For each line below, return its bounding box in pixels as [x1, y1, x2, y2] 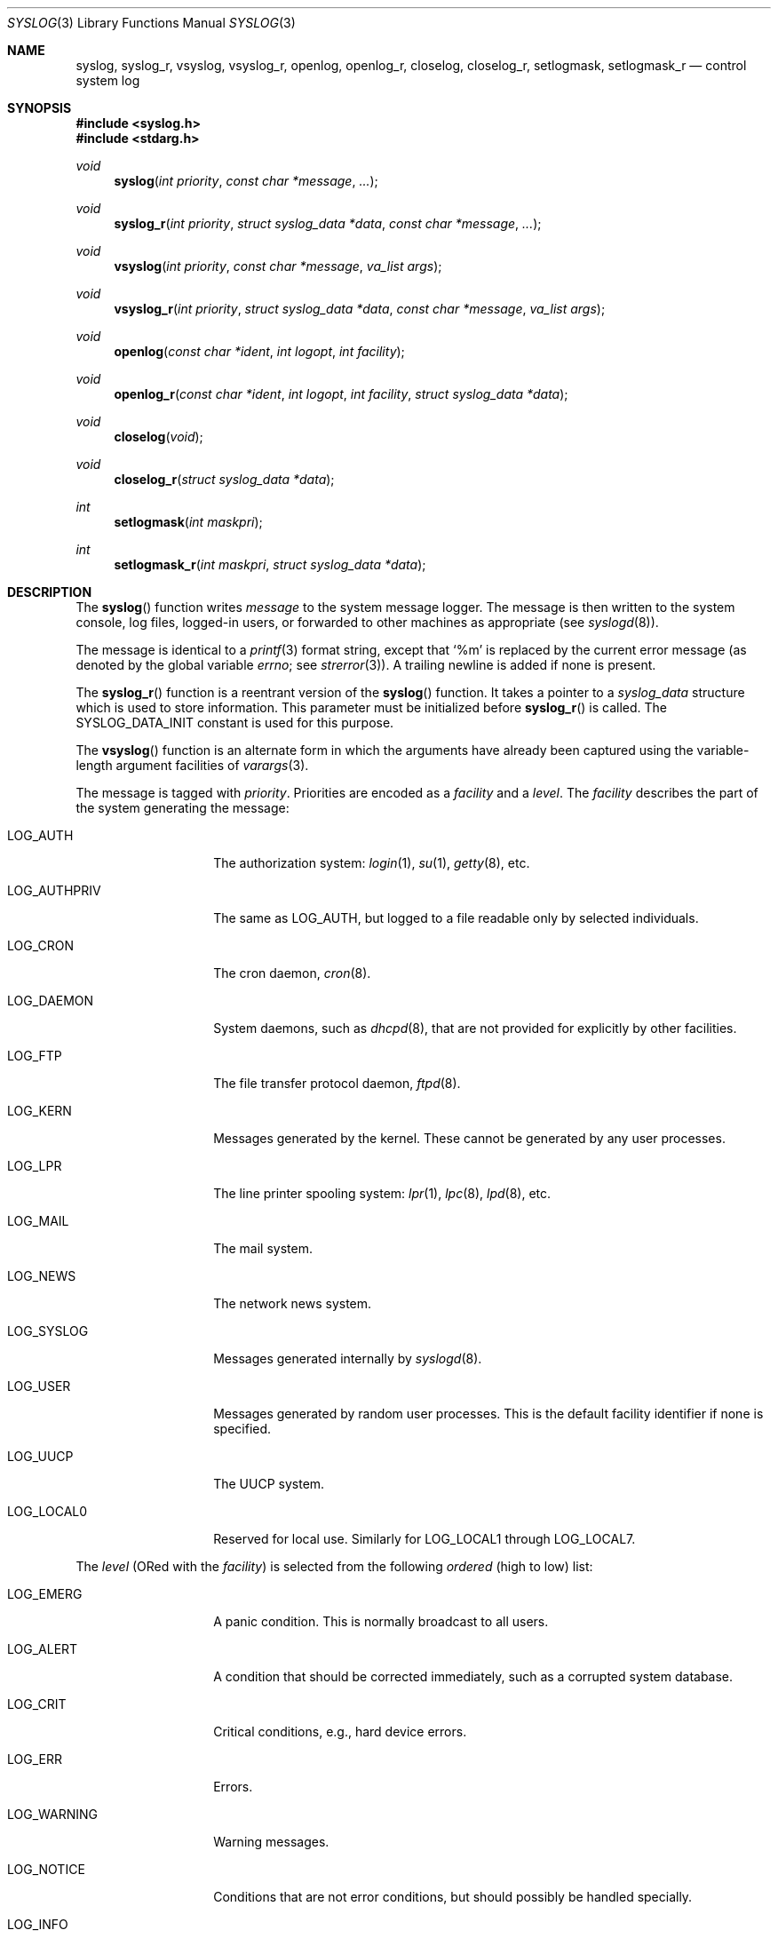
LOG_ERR [7, 1751, 62, 1767]
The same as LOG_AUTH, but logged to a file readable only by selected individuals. [213, 910, 699, 925]
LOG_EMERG [7, 1586, 83, 1601]
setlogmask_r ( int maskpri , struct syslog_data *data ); [114, 557, 426, 572]
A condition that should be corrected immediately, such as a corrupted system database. [213, 1669, 734, 1684]
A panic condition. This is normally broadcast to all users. [213, 1614, 549, 1629]
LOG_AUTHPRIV [7, 883, 101, 898]
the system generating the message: [75, 800, 290, 815]
